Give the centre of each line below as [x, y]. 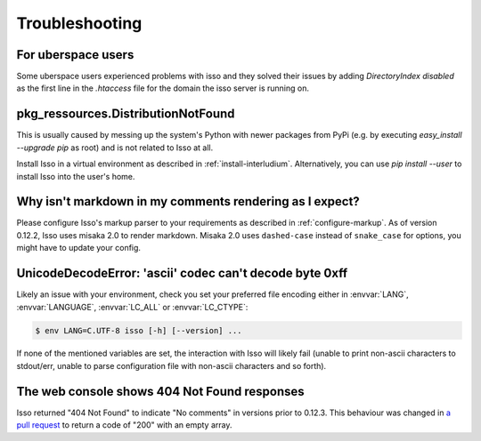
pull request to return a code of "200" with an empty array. [124, 425]
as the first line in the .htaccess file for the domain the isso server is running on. [163, 88]
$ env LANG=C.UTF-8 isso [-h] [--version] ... [139, 330]
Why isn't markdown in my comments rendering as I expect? [188, 201]
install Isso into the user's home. [76, 176]
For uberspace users [75, 55]
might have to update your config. [79, 248]
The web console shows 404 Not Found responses [160, 391]
